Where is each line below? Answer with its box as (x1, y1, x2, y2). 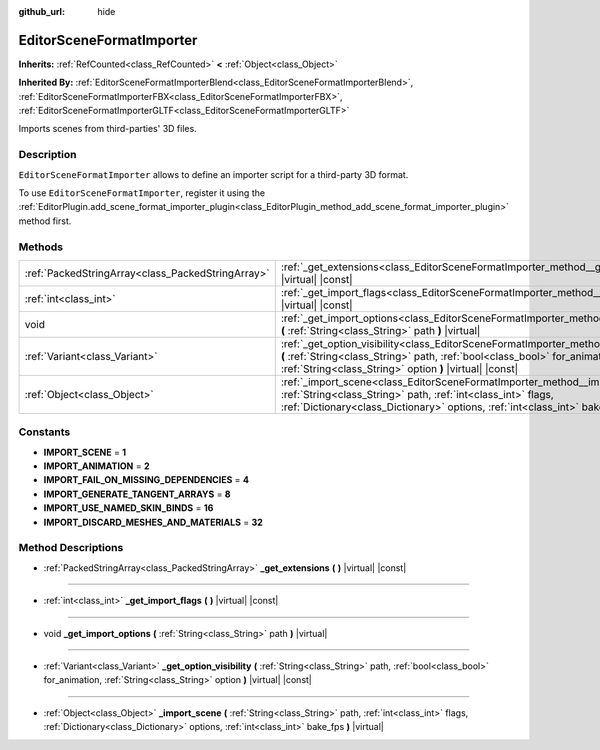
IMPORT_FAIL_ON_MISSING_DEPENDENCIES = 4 (43, 474, 250, 486)
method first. (18, 215, 72, 227)
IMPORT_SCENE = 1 (43, 446, 127, 458)
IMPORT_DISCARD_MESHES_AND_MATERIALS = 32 (43, 516, 264, 528)
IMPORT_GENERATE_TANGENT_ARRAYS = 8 (43, 488, 231, 500)
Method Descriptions (18, 541, 124, 555)
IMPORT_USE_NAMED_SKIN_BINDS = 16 (43, 502, 214, 514)
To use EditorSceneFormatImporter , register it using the (18, 187, 265, 199)
